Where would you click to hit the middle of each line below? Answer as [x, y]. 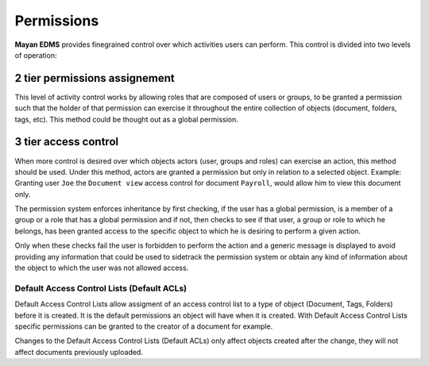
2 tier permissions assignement [95, 78]
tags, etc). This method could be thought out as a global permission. [126, 119]
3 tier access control [67, 142]
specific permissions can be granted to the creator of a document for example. [144, 326]
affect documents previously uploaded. [79, 352]
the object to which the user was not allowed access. [102, 268]
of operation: [36, 55]
